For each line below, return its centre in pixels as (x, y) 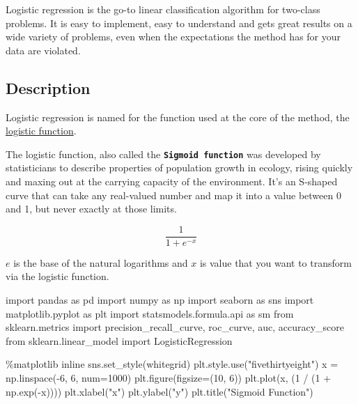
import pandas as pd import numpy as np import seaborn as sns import (160, 300)
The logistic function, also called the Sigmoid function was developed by (163, 154)
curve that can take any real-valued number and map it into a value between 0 (173, 195)
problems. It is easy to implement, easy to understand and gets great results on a (179, 23)
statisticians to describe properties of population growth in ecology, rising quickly (179, 168)
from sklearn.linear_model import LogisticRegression (119, 340)
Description (48, 87)
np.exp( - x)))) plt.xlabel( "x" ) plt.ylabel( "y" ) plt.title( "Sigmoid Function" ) (159, 391)
